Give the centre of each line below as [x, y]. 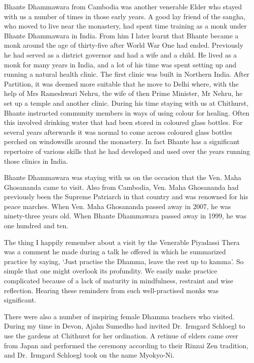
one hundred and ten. [36, 226]
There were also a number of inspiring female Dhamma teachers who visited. [119, 316]
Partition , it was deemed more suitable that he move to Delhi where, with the [121, 83]
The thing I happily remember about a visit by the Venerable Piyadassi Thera [122, 242]
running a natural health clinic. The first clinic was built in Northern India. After [127, 74]
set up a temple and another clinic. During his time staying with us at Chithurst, [126, 103]
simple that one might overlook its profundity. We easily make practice [111, 271]
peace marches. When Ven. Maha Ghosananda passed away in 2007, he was [118, 206]
